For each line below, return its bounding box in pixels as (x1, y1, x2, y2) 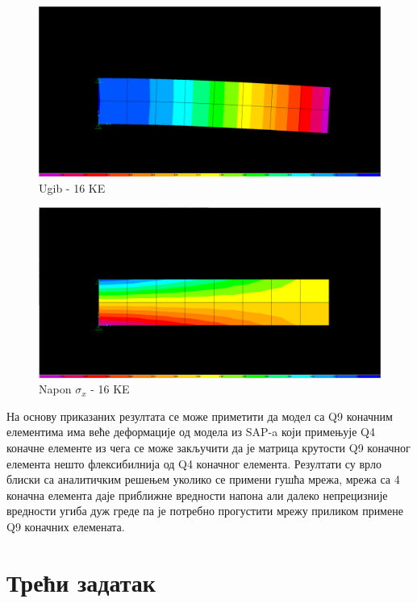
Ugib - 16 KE (39, 179, 106, 196)
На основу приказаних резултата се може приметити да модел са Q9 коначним (6, 407, 393, 424)
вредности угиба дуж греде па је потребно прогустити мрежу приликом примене (6, 502, 403, 519)
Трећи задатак (6, 565, 156, 598)
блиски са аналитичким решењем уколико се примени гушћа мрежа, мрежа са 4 (6, 471, 400, 488)
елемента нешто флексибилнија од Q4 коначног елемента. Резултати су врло (6, 455, 382, 472)
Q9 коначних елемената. (6, 518, 125, 534)
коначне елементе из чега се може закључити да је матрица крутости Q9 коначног (6, 439, 411, 455)
